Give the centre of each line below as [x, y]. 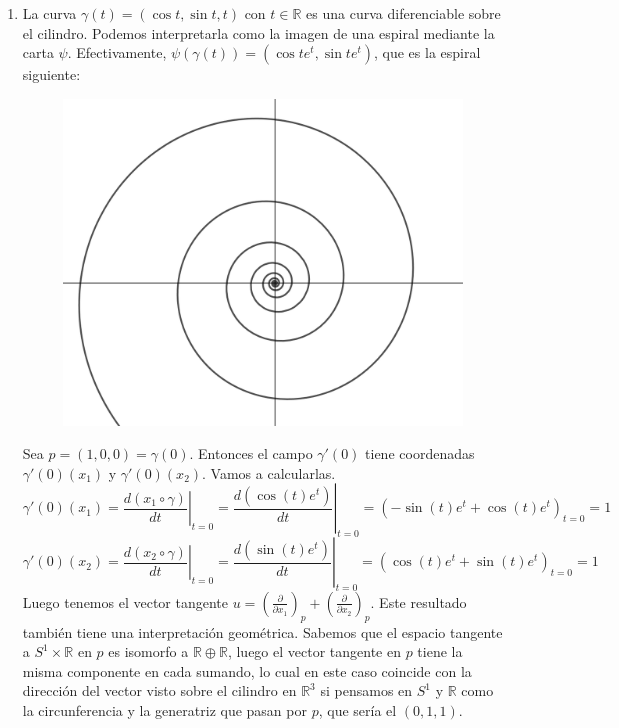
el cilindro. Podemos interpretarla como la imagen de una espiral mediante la [258, 32]
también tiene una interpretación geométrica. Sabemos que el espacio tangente [262, 631]
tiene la [440, 651]
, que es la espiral [427, 52]
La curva [49, 13]
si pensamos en [366, 690]
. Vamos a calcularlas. [269, 472]
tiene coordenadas [420, 453]
